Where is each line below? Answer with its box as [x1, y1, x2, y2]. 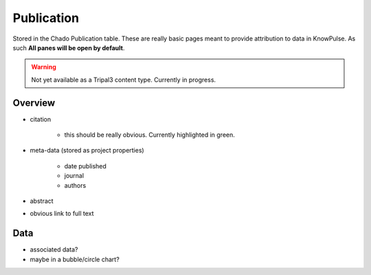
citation [30, 115, 52, 123]
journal [64, 172, 85, 180]
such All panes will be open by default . [12, 43, 125, 52]
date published [64, 162, 106, 170]
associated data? [30, 245, 78, 254]
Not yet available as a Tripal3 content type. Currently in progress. [31, 76, 216, 84]
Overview [12, 97, 56, 109]
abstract [30, 197, 54, 205]
